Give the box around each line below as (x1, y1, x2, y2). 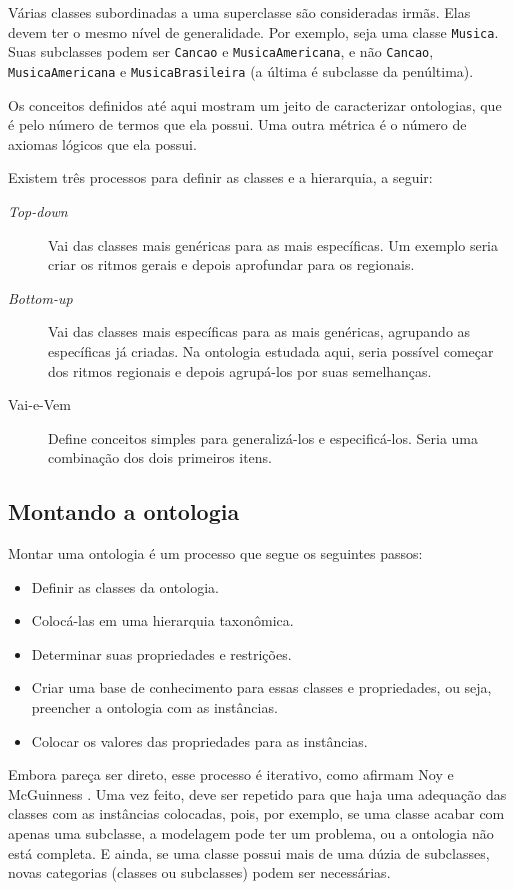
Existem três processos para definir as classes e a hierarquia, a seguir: (8, 167, 433, 188)
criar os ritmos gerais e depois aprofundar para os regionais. (48, 254, 415, 275)
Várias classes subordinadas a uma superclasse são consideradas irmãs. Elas (8, 2, 471, 22)
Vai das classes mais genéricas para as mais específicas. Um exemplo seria (48, 234, 499, 255)
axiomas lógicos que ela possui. (8, 133, 197, 154)
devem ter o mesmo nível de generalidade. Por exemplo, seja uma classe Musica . (8, 21, 499, 42)
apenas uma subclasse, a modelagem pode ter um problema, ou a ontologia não (8, 823, 494, 844)
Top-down (8, 200, 68, 221)
